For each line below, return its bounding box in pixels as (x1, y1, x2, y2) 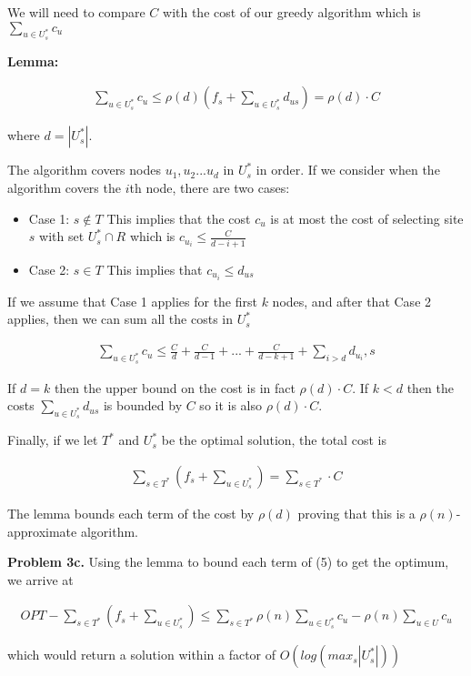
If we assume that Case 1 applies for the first (7, 291, 257, 310)
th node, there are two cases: (129, 178, 290, 197)
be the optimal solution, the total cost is (161, 430, 386, 449)
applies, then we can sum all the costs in (7, 309, 233, 328)
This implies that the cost (106, 208, 251, 227)
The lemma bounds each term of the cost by (7, 503, 255, 522)
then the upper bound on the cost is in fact (54, 378, 296, 397)
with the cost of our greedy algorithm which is (163, 3, 421, 21)
